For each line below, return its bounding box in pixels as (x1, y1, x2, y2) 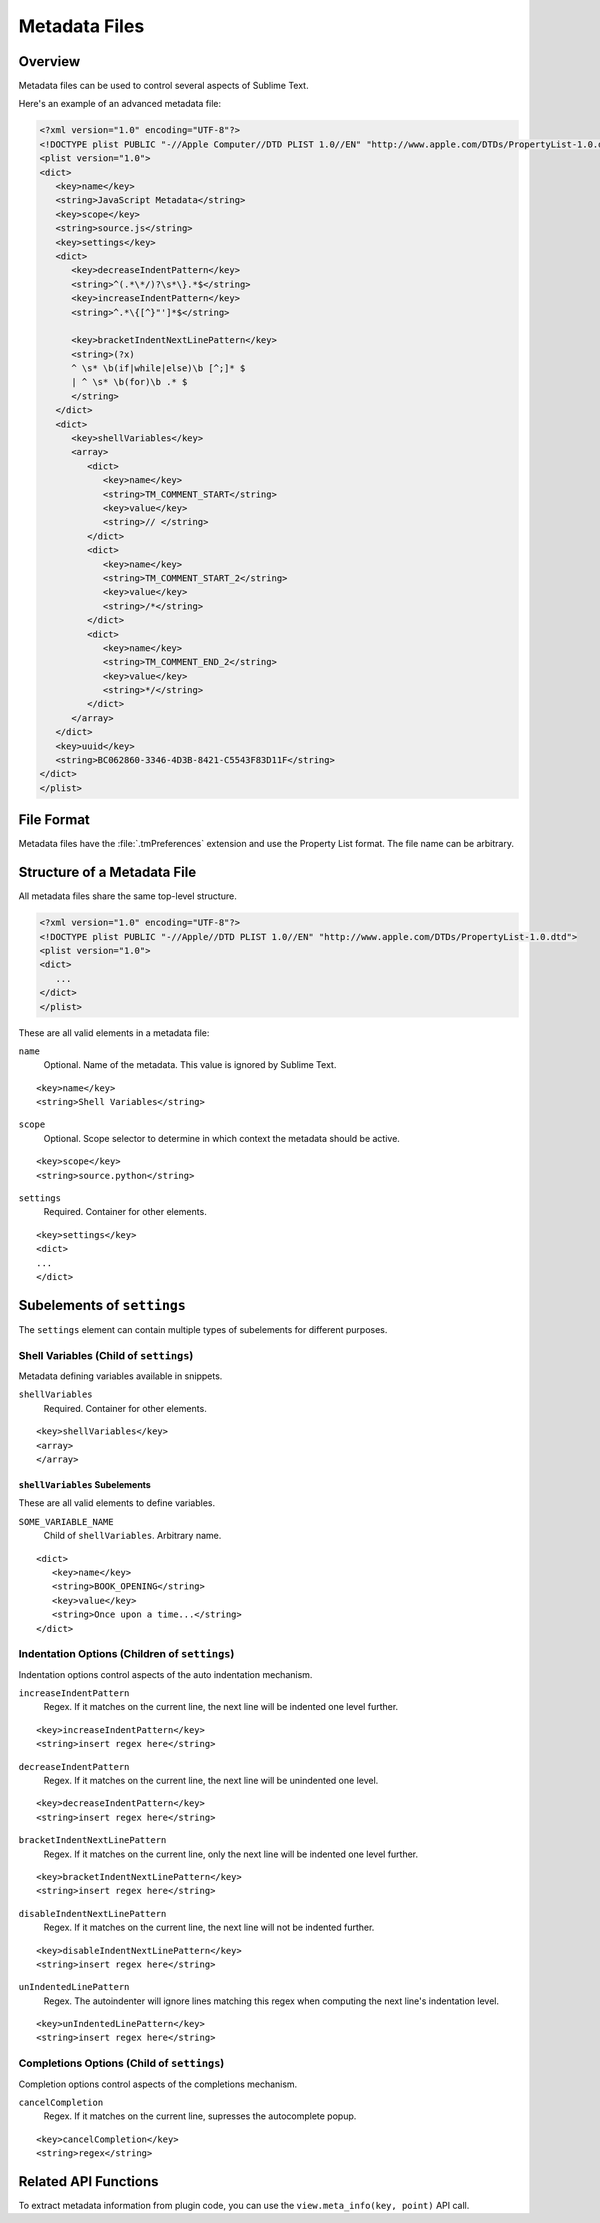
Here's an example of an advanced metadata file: (18, 98, 222, 110)
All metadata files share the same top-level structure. (18, 890, 237, 902)
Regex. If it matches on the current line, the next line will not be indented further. (43, 1921, 375, 1934)
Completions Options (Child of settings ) (18, 2056, 225, 2070)
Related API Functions (18, 2173, 159, 2190)
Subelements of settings (18, 1296, 187, 1314)
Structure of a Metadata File (18, 864, 197, 881)
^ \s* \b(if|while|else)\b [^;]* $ (71, 363, 246, 374)
